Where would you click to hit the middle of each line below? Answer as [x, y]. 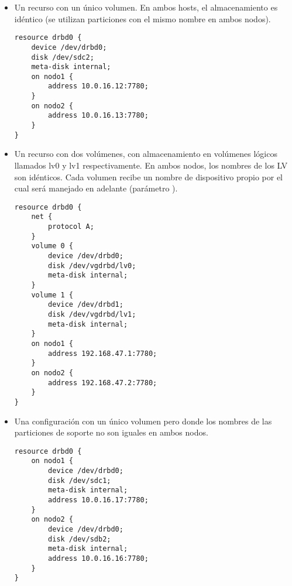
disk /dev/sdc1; [80, 480]
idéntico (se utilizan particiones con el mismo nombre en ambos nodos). [142, 18]
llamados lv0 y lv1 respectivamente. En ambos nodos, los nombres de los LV [151, 165]
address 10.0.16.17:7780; [98, 500]
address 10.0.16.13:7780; [98, 116]
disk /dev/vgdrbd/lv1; [92, 314]
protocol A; [71, 227]
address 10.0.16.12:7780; [98, 86]
